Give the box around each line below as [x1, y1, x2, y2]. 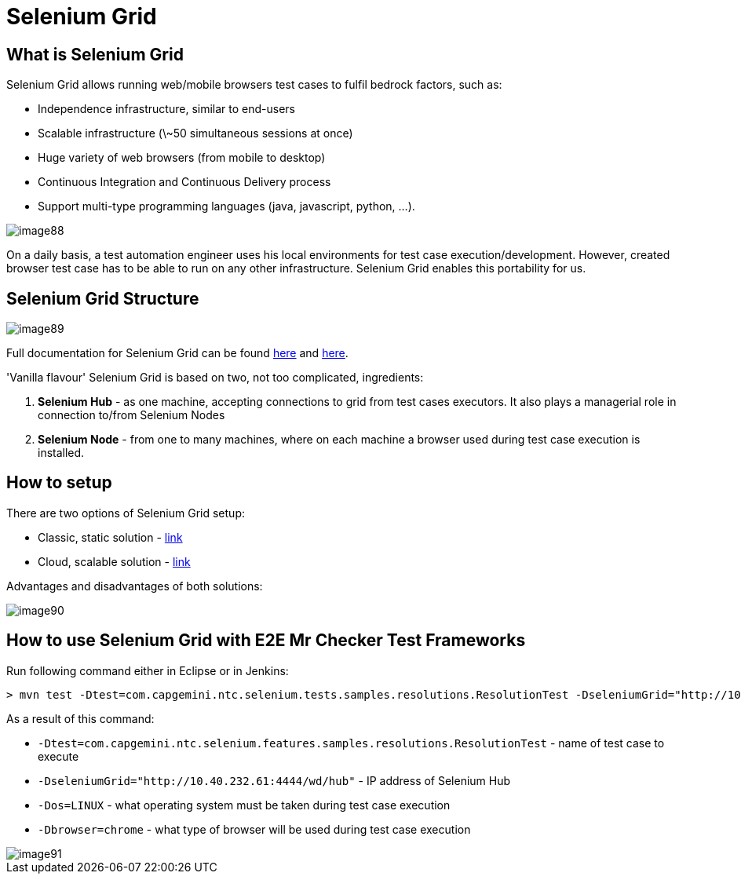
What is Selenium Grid [6, 44, 184, 64]
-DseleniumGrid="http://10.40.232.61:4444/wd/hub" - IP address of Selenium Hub [38, 773, 511, 787]
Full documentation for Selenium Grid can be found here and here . [6, 346, 349, 360]
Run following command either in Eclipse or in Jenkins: [6, 663, 289, 677]
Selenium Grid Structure [6, 288, 199, 309]
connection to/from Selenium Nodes [38, 408, 225, 422]
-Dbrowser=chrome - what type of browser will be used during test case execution [38, 822, 471, 836]
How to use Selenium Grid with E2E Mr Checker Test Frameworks [6, 630, 526, 651]
